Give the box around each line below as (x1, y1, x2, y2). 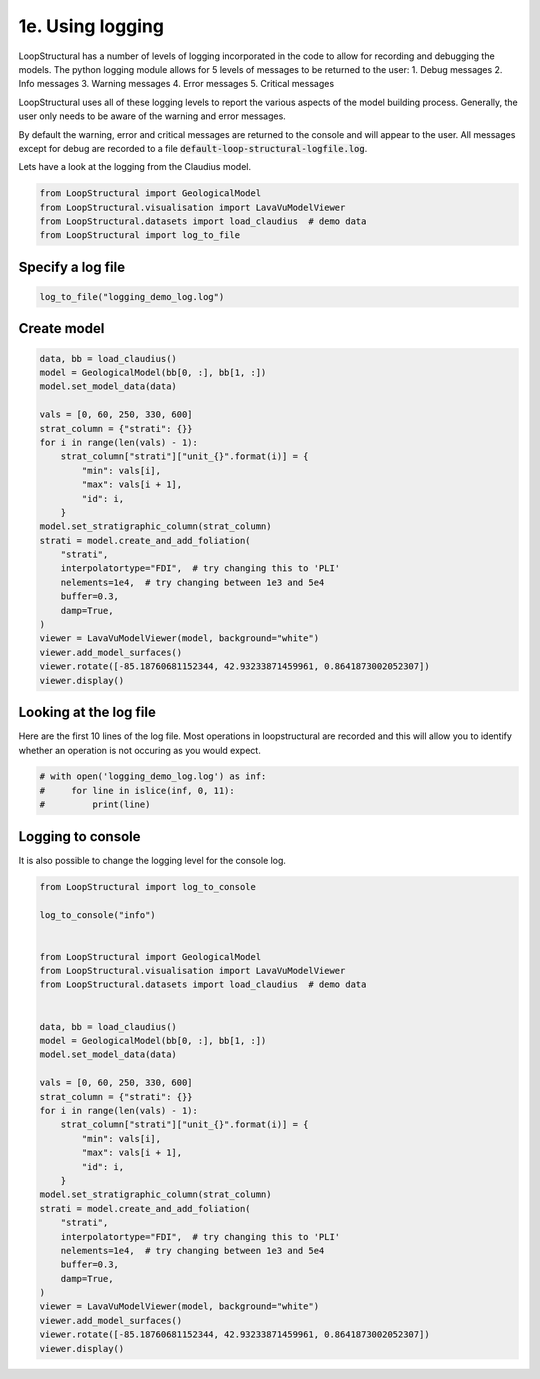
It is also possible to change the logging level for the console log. (18, 854, 287, 866)
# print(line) (39, 799, 151, 810)
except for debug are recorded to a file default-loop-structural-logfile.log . (18, 142, 368, 154)
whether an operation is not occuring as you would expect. (18, 744, 262, 756)
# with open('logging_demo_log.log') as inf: (39, 771, 267, 782)
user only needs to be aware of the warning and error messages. (18, 110, 287, 122)
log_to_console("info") (39, 909, 157, 920)
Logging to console (18, 828, 141, 845)
